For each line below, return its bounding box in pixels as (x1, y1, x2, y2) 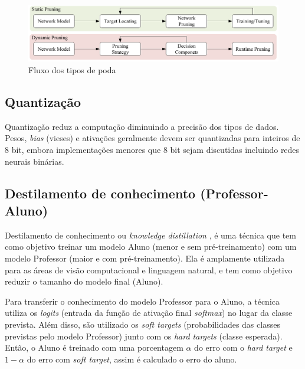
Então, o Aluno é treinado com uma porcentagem (5, 341, 183, 354)
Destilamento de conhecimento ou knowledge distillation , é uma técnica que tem (5, 228, 296, 241)
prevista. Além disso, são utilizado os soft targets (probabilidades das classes (5, 318, 280, 330)
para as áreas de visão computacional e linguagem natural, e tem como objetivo (5, 263, 293, 276)
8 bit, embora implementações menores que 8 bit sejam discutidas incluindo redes (5, 143, 300, 156)
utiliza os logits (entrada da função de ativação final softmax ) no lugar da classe (5, 306, 293, 319)
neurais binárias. (5, 155, 64, 167)
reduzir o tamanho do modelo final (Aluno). (5, 275, 163, 288)
